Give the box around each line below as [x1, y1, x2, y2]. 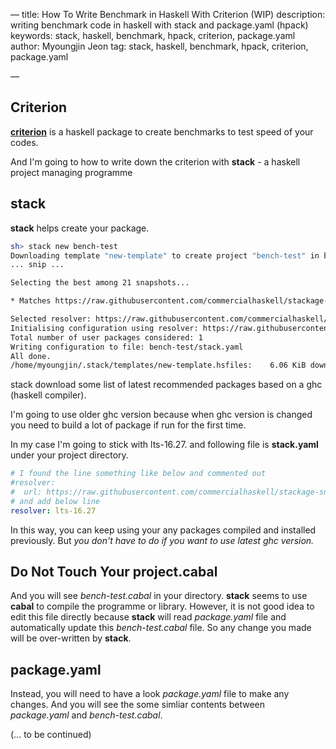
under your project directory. [10, 449, 129, 461]
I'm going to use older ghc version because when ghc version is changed [10, 409, 313, 421]
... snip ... [10, 260, 65, 270]
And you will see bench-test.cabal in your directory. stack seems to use [10, 590, 308, 602]
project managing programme [10, 166, 133, 178]
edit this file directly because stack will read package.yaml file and [10, 611, 287, 623]
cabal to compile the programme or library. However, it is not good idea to [10, 600, 315, 613]
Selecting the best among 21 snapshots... [10, 278, 190, 288]
